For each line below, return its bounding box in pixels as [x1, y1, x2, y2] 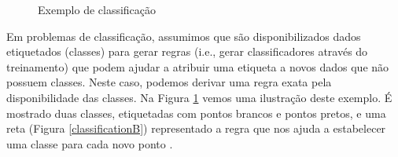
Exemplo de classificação [38, 2, 157, 17]
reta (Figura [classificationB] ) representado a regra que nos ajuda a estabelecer [6, 120, 386, 137]
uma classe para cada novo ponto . [6, 135, 173, 152]
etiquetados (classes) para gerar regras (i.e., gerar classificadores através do [6, 43, 368, 60]
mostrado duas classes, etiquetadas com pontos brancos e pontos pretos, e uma [6, 104, 386, 121]
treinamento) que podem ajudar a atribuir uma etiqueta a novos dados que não [6, 58, 389, 75]
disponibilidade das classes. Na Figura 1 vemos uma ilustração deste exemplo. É [6, 89, 392, 105]
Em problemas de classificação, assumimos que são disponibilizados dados [6, 27, 361, 44]
